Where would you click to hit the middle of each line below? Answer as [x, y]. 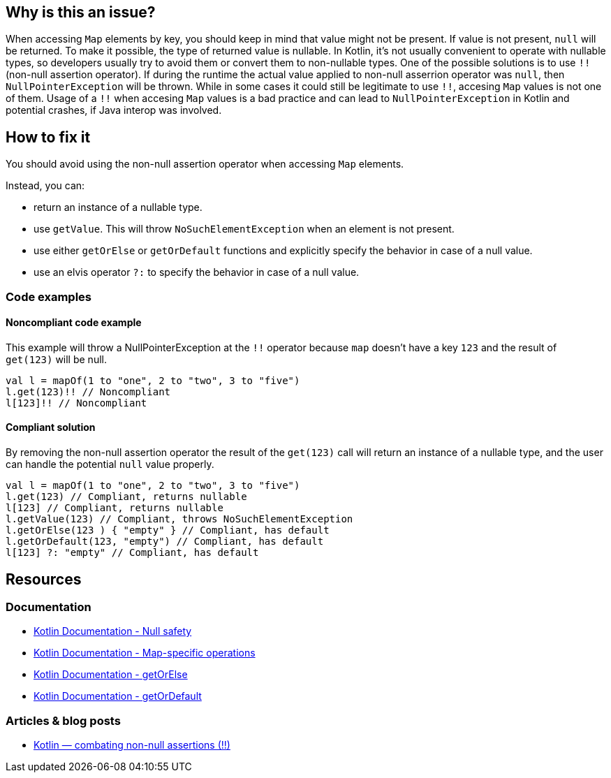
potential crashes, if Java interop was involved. [114, 110]
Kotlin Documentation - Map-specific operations [145, 653]
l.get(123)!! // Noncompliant [88, 391]
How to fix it [48, 137]
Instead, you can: [45, 186]
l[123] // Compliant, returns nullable [115, 508]
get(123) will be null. [56, 359]
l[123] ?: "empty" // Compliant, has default [132, 553]
